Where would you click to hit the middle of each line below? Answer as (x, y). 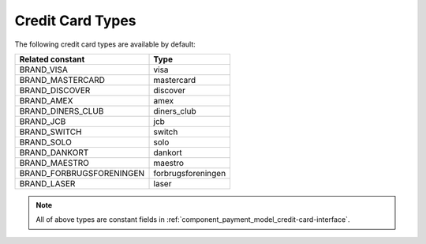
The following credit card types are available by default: (105, 44)
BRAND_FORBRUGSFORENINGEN (82, 173)
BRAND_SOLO (46, 142)
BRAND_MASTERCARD (62, 80)
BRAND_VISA (44, 69)
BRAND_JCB (43, 121)
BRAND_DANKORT (54, 152)
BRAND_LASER (47, 183)
